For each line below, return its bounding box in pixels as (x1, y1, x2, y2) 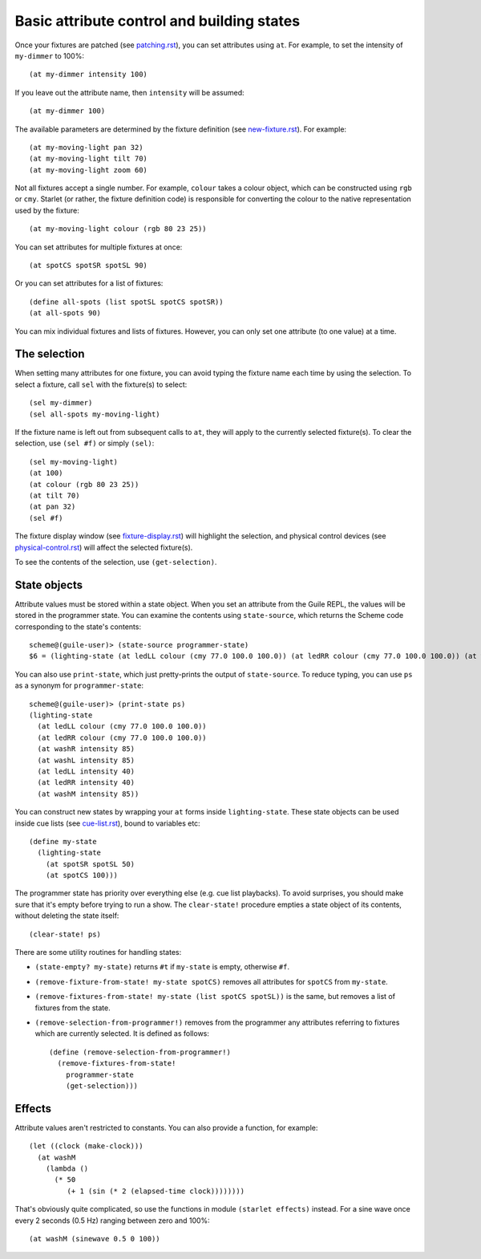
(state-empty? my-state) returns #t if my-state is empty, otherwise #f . (34, 962, 290, 972)
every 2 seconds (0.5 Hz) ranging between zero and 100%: (14, 1216, 210, 1225)
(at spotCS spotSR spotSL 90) (29, 261, 148, 270)
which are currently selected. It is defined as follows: (34, 1029, 210, 1038)
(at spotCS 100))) (45, 871, 119, 880)
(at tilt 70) (29, 491, 80, 500)
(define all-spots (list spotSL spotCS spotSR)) (29, 297, 224, 307)
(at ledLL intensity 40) (37, 766, 135, 776)
